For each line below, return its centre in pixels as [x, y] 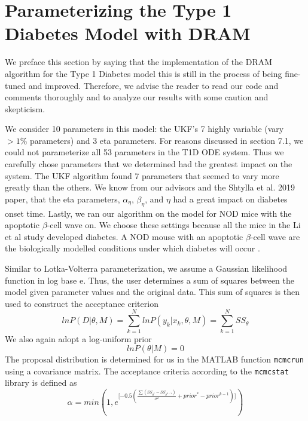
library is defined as [41, 382]
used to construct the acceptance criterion [82, 303]
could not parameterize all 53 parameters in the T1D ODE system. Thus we [144, 152]
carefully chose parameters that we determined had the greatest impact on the [149, 164]
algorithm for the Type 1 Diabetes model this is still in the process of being [144, 73]
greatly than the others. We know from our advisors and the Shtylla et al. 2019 [150, 187]
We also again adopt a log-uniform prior [78, 338]
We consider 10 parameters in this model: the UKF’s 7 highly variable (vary [144, 129]
